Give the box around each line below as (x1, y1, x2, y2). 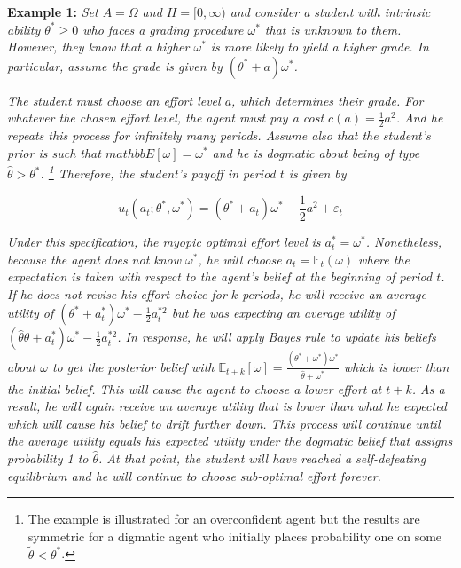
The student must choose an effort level (7, 91, 221, 109)
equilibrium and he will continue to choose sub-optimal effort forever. (7, 466, 381, 485)
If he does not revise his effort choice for (7, 284, 227, 303)
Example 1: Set (7, 3, 98, 20)
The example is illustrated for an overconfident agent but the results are (27, 509, 420, 528)
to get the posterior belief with (51, 357, 215, 375)
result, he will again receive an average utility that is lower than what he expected (7, 397, 448, 415)
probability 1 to (7, 449, 89, 468)
